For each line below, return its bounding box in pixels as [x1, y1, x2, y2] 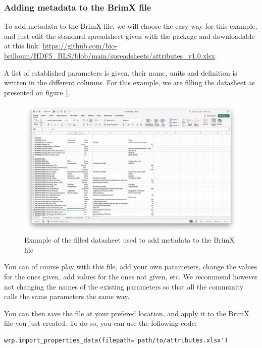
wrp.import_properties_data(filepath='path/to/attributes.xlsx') [4, 336, 228, 344]
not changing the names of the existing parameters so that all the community [4, 281, 244, 292]
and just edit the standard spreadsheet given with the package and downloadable [4, 30, 255, 41]
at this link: [4, 40, 40, 51]
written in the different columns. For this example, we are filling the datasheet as [4, 77, 255, 88]
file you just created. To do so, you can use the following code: [4, 318, 197, 328]
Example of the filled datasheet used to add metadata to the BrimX [24, 235, 235, 245]
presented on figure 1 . [4, 87, 71, 97]
